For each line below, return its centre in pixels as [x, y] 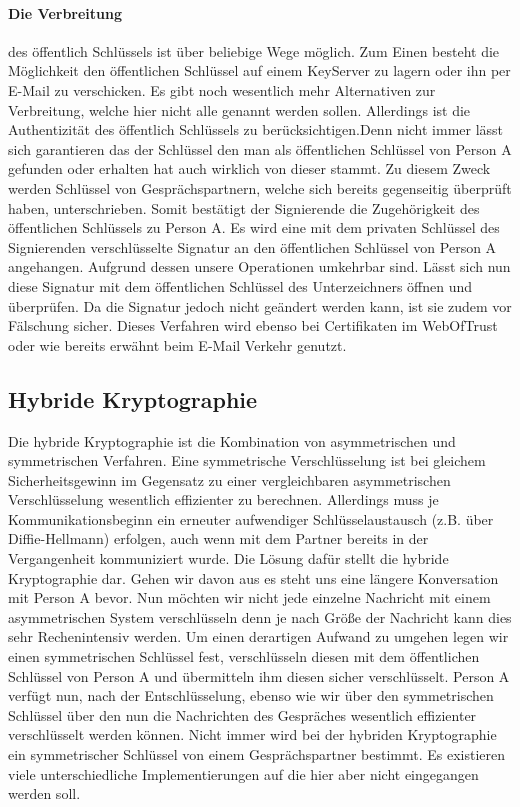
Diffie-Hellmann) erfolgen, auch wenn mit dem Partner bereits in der [218, 538]
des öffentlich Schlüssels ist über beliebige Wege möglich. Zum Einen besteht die [254, 50]
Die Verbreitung [65, 12]
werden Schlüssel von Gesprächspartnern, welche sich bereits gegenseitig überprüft [260, 187]
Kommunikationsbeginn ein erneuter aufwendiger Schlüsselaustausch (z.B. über [251, 518]
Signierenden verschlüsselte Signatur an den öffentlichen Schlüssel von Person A [252, 246]
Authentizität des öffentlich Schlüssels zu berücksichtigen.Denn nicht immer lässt [256, 129]
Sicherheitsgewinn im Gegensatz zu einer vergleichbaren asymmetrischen [229, 479]
